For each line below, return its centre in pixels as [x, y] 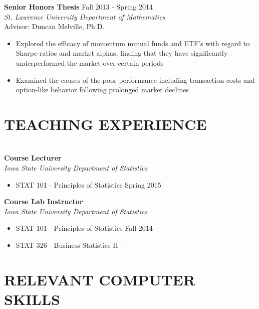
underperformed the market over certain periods [90, 62]
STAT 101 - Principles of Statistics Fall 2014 [84, 228]
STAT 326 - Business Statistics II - [69, 245]
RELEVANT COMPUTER [100, 279]
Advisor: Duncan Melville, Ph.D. [54, 26]
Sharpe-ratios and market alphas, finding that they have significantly [122, 53]
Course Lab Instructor [44, 201]
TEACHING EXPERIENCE [105, 124]
